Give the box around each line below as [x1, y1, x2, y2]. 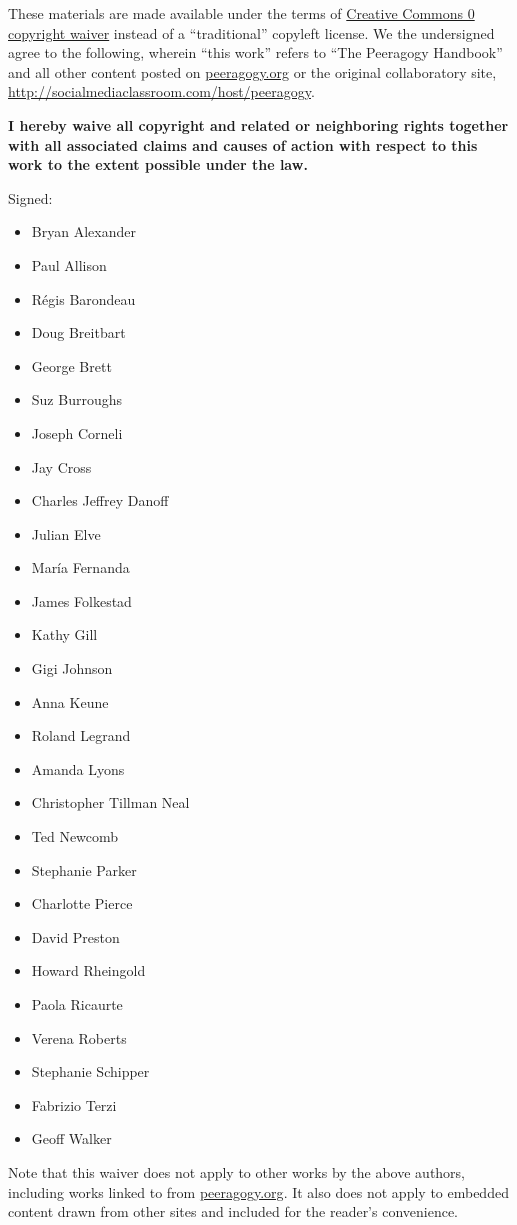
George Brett [31, 355, 112, 376]
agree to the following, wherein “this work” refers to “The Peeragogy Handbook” [8, 42, 503, 63]
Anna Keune [31, 691, 109, 712]
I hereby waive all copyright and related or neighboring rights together [8, 114, 509, 135]
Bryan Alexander [31, 221, 136, 242]
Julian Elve [31, 523, 101, 544]
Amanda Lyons [31, 758, 125, 779]
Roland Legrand [31, 725, 131, 746]
